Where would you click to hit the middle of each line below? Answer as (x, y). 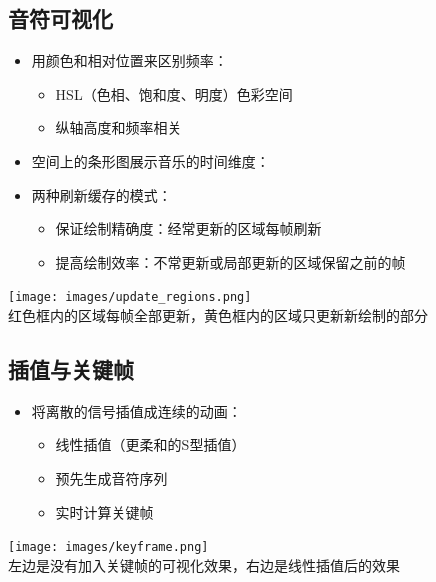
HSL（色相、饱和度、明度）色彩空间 (174, 93)
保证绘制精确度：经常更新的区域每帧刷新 (188, 228)
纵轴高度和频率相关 (118, 127)
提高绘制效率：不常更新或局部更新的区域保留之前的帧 (230, 261)
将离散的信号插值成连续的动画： (136, 410)
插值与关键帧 (71, 369)
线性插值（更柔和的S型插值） (150, 444)
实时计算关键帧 (104, 511)
